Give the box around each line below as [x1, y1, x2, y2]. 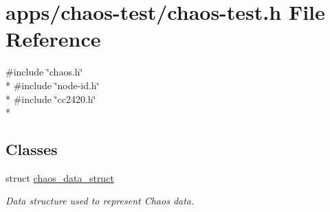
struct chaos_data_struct [5, 170, 114, 185]
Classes [5, 139, 58, 160]
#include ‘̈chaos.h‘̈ [5, 64, 83, 79]
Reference [5, 25, 101, 53]
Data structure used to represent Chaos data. [5, 193, 195, 208]
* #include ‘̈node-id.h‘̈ [5, 78, 100, 92]
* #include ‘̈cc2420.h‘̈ [5, 91, 96, 106]
